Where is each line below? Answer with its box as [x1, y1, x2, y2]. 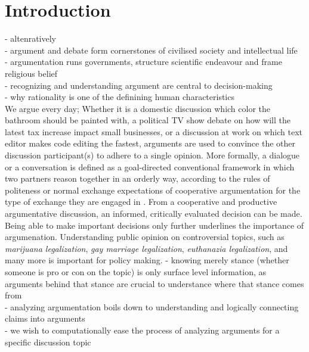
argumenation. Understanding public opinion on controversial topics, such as [5, 230, 285, 243]
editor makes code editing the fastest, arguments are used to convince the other [5, 137, 295, 149]
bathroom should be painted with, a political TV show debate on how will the [5, 114, 291, 126]
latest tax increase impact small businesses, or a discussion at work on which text [5, 125, 302, 138]
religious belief [5, 67, 58, 79]
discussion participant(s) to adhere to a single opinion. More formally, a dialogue [5, 149, 300, 161]
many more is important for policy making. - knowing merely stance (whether [5, 254, 289, 266]
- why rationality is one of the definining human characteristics [5, 91, 234, 103]
